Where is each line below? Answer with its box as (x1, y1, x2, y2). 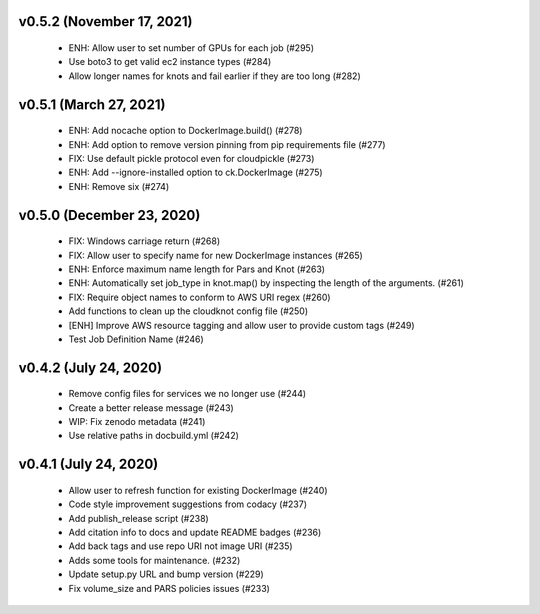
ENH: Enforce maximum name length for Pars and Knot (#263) (68, 263, 325, 275)
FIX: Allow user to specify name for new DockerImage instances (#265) (68, 249, 364, 261)
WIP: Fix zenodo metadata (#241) (68, 416, 206, 428)
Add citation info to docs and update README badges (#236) (68, 526, 322, 539)
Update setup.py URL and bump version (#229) (68, 568, 264, 580)
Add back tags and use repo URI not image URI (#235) (68, 540, 294, 552)
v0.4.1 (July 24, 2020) (18, 456, 159, 473)
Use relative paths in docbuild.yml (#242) (68, 430, 240, 442)
